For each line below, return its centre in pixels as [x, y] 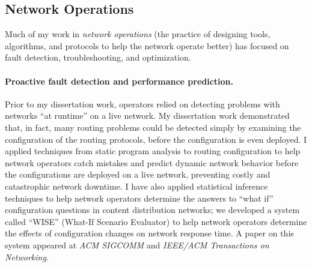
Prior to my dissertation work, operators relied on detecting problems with [142, 103]
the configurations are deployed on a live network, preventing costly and [138, 174]
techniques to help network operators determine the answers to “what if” [139, 198]
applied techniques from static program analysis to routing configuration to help [153, 151]
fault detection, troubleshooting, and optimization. [98, 57]
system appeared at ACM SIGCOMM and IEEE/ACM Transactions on [137, 244]
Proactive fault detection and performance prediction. [119, 81]
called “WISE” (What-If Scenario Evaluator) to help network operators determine [156, 221]
